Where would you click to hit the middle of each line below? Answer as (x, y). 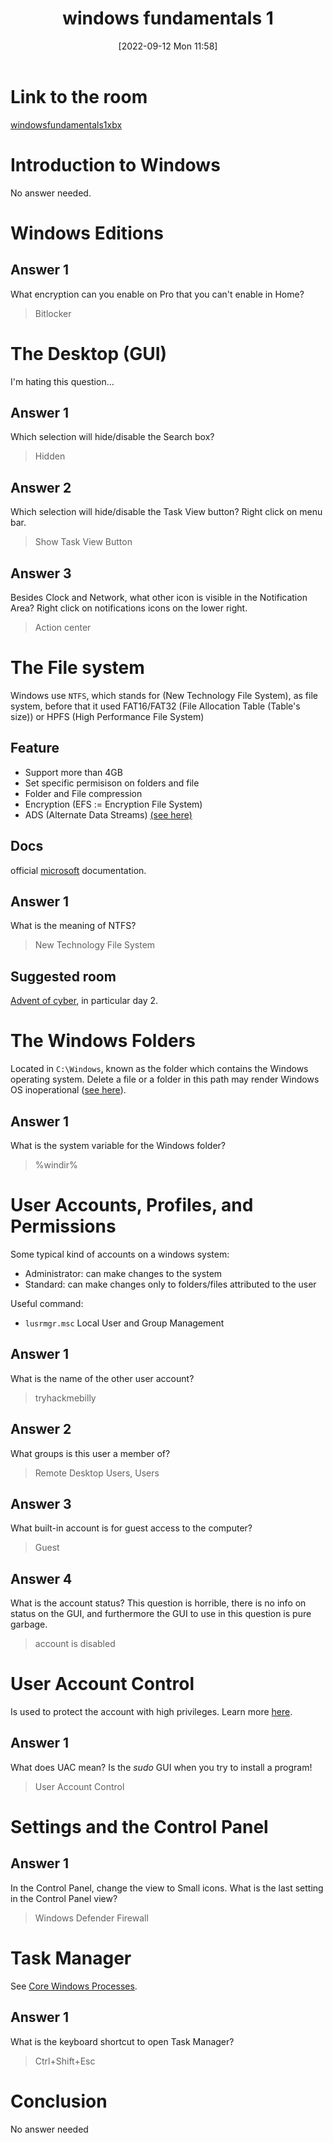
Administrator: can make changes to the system (123, 1273)
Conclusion (59, 2101)
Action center (63, 627)
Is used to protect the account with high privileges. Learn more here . (151, 1712)
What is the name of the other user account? (102, 1378)
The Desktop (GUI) (89, 353)
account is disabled (75, 1644)
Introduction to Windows (115, 164)
